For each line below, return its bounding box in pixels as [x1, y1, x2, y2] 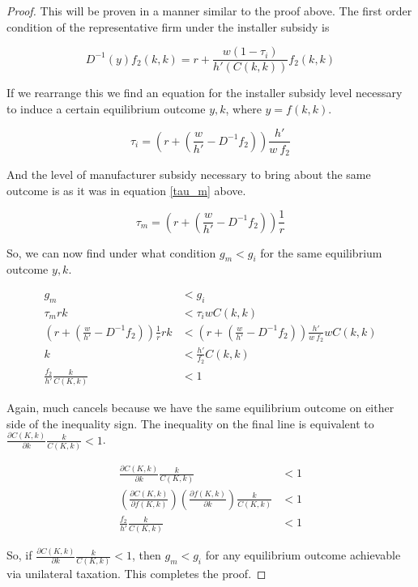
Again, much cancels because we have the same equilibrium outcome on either [6, 398, 395, 415]
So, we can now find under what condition [6, 244, 216, 261]
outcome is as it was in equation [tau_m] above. [6, 181, 246, 198]
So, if [6, 547, 32, 564]
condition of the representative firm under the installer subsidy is [6, 18, 330, 35]
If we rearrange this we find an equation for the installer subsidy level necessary [6, 84, 403, 101]
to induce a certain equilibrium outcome [6, 100, 206, 117]
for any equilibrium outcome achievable [205, 547, 401, 564]
